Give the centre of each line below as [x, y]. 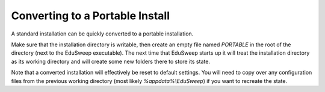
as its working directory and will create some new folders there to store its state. [111, 61]
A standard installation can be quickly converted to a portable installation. [102, 34]
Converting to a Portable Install [91, 16]
